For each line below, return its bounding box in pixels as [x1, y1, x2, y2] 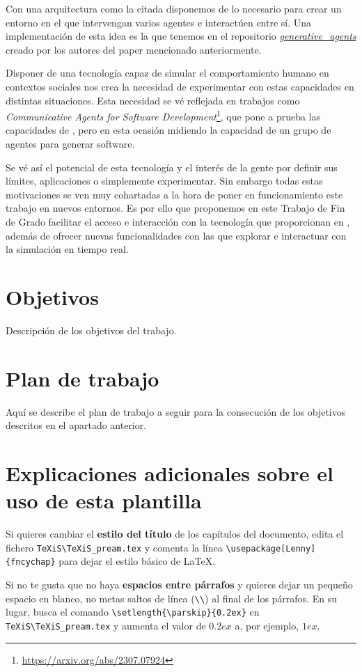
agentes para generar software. [6, 136, 135, 150]
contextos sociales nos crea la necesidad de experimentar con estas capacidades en [6, 79, 354, 93]
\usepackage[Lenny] [226, 543, 316, 554]
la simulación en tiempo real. [6, 242, 129, 256]
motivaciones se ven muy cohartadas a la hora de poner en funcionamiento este [6, 187, 343, 201]
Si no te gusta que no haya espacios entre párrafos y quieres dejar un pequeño [6, 577, 353, 591]
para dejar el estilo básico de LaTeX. [58, 554, 216, 568]
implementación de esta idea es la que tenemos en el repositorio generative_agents [6, 29, 356, 43]
